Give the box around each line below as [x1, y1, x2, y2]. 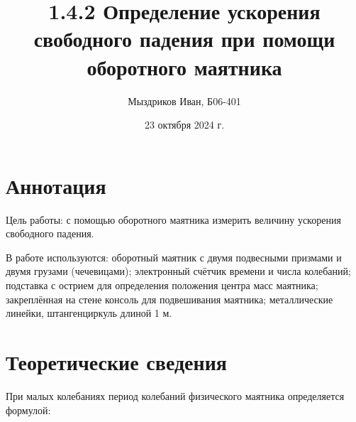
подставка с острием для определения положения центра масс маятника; [6, 278, 318, 292]
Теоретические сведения [6, 347, 227, 376]
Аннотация [6, 171, 106, 200]
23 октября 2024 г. [144, 117, 225, 132]
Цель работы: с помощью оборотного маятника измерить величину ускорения [6, 212, 341, 227]
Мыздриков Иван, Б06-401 [128, 93, 241, 108]
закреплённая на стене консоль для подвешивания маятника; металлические [6, 291, 333, 306]
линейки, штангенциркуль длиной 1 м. [6, 305, 172, 320]
